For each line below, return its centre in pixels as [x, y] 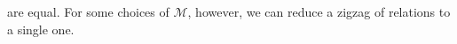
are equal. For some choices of [88, 11]
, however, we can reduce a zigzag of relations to [319, 11]
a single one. [41, 29]
